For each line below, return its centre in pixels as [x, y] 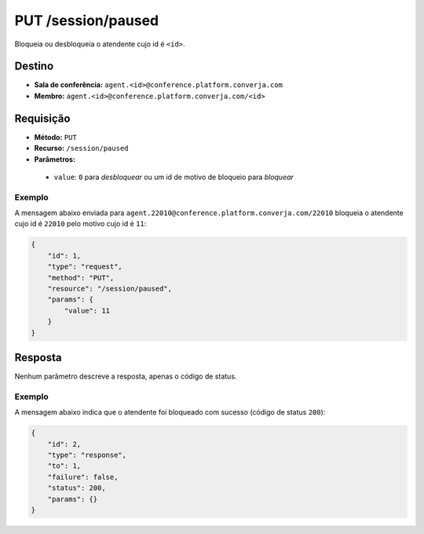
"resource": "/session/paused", [110, 289]
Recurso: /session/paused [81, 148]
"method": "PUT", [81, 278]
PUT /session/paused [87, 20]
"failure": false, [83, 477]
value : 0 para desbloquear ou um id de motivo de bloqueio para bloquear [174, 177]
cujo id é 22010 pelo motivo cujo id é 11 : [80, 224]
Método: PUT [56, 137]
